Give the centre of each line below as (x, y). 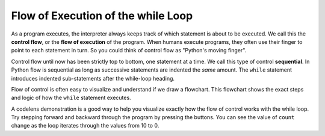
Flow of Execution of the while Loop (102, 16)
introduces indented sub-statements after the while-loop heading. (93, 78)
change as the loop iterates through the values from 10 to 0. (85, 126)
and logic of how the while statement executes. (71, 98)
